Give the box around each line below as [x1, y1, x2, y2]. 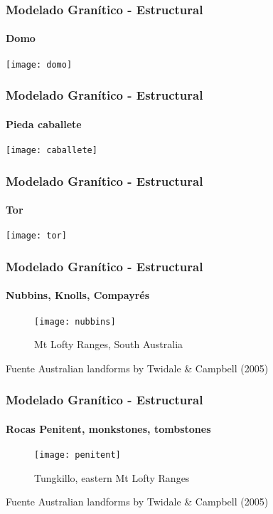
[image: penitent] [34, 450, 121, 461]
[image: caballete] [6, 145, 97, 155]
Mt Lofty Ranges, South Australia [34, 337, 183, 352]
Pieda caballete [6, 116, 82, 131]
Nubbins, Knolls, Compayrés [6, 288, 150, 303]
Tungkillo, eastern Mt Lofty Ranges [34, 470, 190, 485]
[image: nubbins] [34, 316, 116, 327]
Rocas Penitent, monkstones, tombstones [6, 421, 211, 436]
